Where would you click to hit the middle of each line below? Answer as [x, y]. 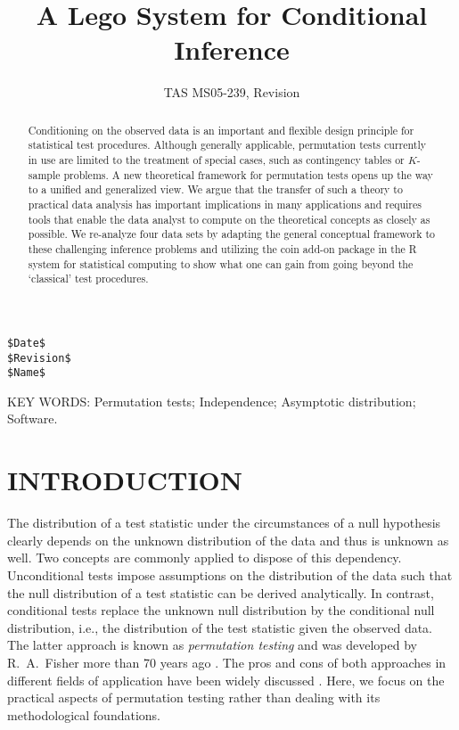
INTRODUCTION [125, 480]
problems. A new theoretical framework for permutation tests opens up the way [248, 174]
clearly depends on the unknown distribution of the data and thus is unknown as [228, 540]
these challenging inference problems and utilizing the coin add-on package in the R [222, 248]
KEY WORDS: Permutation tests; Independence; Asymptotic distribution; [212, 401]
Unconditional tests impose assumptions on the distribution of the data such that [230, 574]
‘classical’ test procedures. [88, 279]
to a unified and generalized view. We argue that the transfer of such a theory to [215, 189]
